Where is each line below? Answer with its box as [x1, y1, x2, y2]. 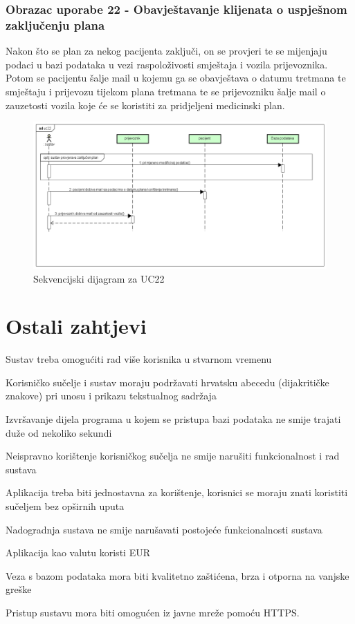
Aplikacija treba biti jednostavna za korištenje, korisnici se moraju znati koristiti [6, 485, 348, 500]
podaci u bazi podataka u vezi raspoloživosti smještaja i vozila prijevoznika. [6, 57, 328, 71]
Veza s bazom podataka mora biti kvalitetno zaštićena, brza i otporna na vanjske [6, 568, 349, 583]
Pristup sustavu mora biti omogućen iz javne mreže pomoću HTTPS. [6, 605, 300, 619]
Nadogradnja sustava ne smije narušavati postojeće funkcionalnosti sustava [6, 522, 322, 536]
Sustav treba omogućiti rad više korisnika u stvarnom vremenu [6, 352, 272, 366]
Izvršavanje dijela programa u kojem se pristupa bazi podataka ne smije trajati [6, 412, 341, 426]
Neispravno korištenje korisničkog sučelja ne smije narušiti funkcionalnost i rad [6, 448, 340, 463]
